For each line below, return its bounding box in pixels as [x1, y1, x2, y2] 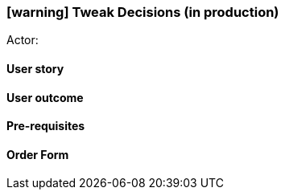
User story [6, 61, 64, 76]
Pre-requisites [6, 119, 85, 133]
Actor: [6, 33, 39, 47]
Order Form [6, 147, 69, 161]
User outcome [6, 90, 84, 104]
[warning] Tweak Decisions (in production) [6, 4, 279, 20]
